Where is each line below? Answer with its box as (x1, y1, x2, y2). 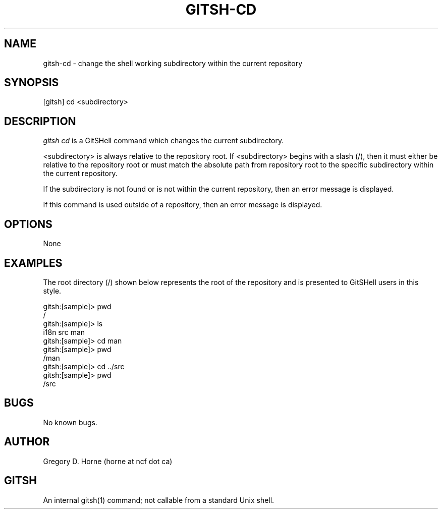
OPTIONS (4, 217, 52, 231)
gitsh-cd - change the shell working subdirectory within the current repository (43, 59, 303, 68)
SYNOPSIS (4, 76, 59, 89)
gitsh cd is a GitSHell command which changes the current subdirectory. (43, 136, 284, 145)
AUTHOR (4, 435, 50, 448)
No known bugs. (43, 418, 97, 427)
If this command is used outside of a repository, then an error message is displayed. (43, 200, 322, 209)
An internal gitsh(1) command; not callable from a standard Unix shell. (43, 495, 274, 504)
